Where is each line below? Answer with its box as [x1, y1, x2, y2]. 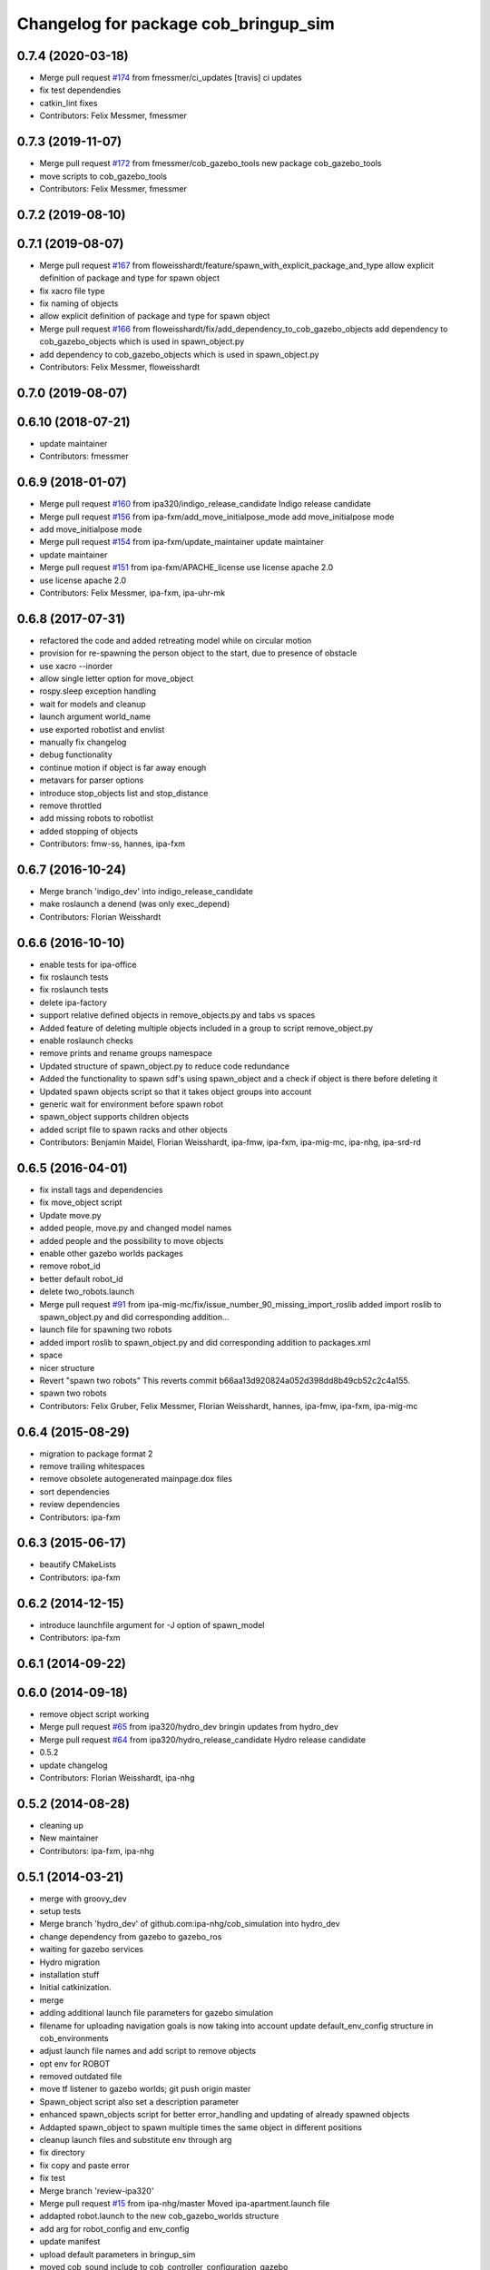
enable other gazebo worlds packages [39, 1248, 183, 1258]
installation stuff [39, 1969, 100, 1979]
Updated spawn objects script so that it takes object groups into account [39, 1086, 312, 1097]
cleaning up [39, 1820, 83, 1831]
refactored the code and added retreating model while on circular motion [39, 635, 312, 646]
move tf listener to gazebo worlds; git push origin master [39, 2084, 251, 2095]
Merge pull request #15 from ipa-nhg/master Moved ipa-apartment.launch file [39, 2197, 330, 2208]
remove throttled [39, 800, 102, 811]
